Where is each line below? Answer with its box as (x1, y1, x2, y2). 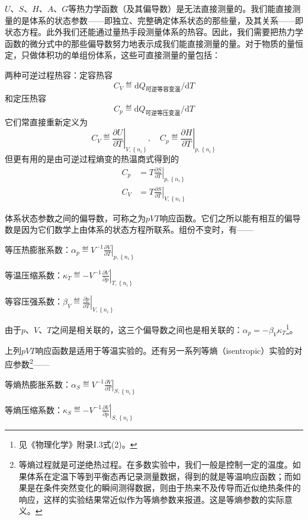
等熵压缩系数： (5, 403, 63, 416)
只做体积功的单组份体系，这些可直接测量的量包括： (21, 49, 220, 61)
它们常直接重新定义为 (5, 115, 88, 128)
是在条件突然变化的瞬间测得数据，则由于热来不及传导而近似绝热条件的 (27, 481, 301, 494)
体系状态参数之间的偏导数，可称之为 (5, 211, 146, 224)
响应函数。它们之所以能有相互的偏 (159, 211, 293, 224)
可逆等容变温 (145, 87, 181, 93)
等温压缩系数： (5, 268, 63, 281)
